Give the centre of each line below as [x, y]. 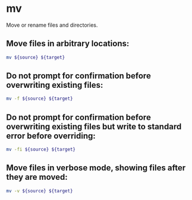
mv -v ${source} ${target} [40, 191]
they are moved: [37, 177]
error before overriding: [51, 136]
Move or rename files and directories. [52, 25]
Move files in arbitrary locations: [68, 44]
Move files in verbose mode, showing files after [96, 168]
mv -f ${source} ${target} [40, 99]
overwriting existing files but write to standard [94, 126]
